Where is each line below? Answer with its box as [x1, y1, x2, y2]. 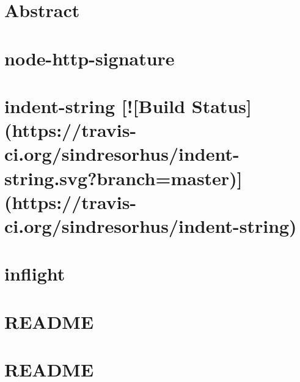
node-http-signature [4, 45, 175, 70]
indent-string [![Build [4, 93, 186, 118]
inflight [4, 261, 65, 286]
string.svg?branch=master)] [4, 165, 243, 190]
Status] [191, 93, 252, 118]
